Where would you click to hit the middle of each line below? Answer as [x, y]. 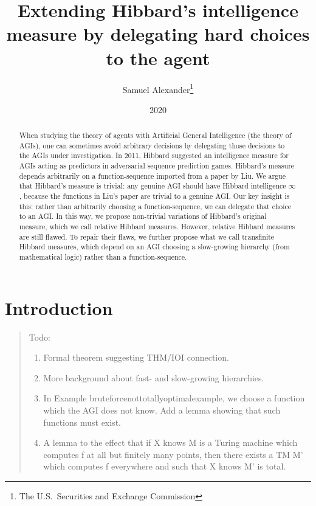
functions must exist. [82, 422]
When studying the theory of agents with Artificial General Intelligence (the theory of [155, 135]
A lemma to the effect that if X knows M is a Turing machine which [170, 442]
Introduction [59, 307]
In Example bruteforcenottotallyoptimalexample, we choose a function [174, 398]
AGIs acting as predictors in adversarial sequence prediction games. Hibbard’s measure [157, 166]
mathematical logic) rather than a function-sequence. [103, 257]
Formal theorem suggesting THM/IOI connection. [136, 357]
